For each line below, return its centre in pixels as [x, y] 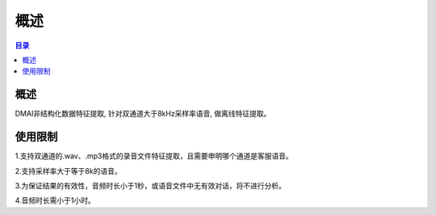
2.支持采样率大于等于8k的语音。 [68, 171]
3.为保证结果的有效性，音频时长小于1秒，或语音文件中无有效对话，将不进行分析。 [151, 185]
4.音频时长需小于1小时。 [55, 200]
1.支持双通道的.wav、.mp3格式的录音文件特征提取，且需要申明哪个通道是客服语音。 [154, 156]
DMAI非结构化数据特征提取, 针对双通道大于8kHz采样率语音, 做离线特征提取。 [143, 114]
